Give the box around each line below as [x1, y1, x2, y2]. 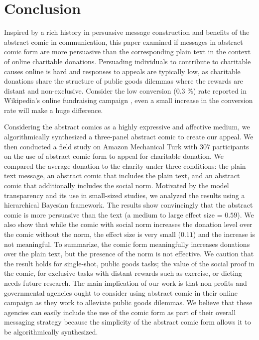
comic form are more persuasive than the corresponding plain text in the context [4, 46, 251, 57]
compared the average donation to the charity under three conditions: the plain [4, 160, 246, 171]
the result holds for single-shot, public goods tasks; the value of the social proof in [4, 258, 255, 268]
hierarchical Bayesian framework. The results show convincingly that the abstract [4, 200, 253, 210]
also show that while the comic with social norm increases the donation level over [4, 219, 253, 229]
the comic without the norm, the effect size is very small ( [4, 229, 181, 239]
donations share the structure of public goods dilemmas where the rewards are [4, 76, 243, 86]
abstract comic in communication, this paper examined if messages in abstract [4, 36, 243, 47]
